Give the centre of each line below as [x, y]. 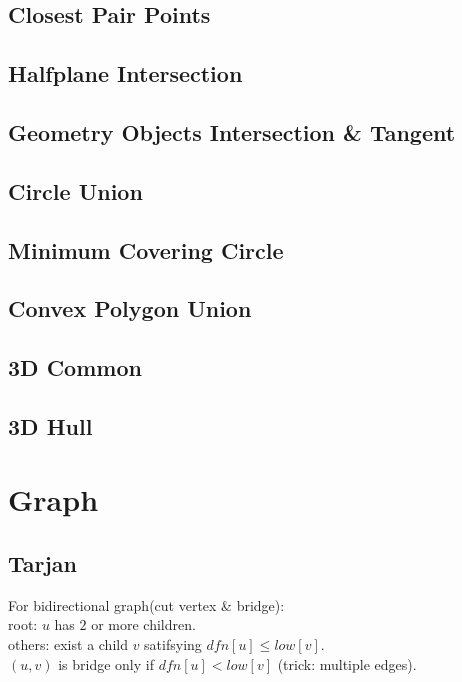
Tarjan [43, 563]
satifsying [173, 644]
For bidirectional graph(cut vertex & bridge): [146, 604]
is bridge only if [106, 663]
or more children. [143, 624]
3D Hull [50, 425]
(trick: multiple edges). [347, 663]
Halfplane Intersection [125, 73]
